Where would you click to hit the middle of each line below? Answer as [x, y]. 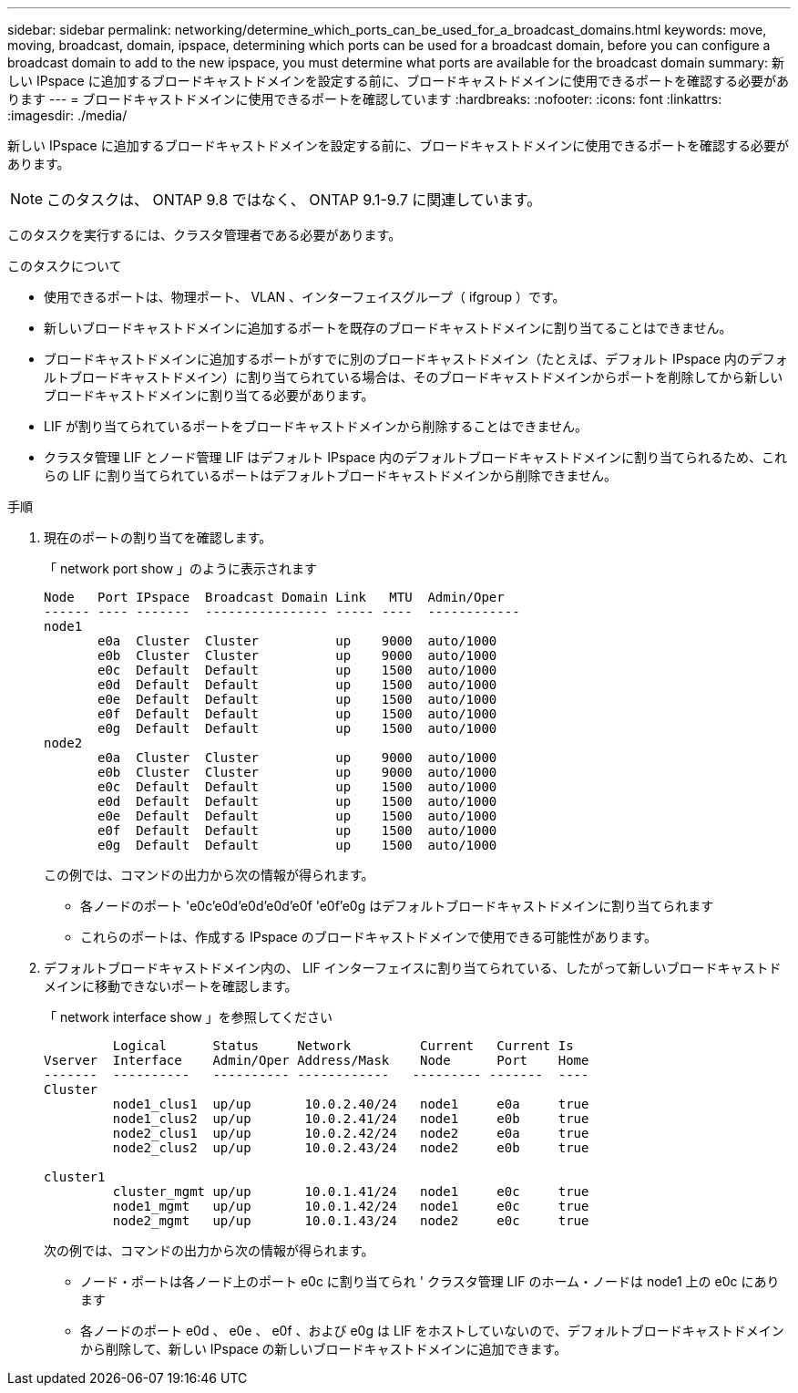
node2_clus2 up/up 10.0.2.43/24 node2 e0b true [351, 1148]
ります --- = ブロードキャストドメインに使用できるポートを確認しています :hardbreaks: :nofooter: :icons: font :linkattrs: [365, 99]
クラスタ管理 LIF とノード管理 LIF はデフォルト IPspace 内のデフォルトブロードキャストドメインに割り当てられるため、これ [416, 457]
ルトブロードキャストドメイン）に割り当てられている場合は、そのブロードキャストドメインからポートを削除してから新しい [414, 377]
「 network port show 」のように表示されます [181, 568]
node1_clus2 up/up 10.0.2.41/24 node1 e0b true [351, 1119]
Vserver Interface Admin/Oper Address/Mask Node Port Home [317, 1060]
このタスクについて [65, 266]
